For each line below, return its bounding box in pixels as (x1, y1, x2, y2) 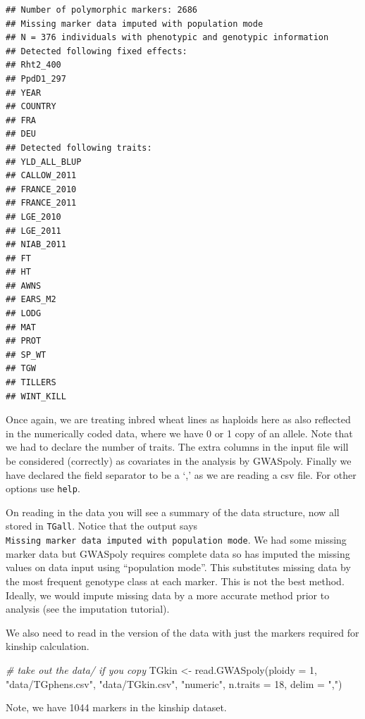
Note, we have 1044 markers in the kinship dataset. (6, 700, 227, 715)
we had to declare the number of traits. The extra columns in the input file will (6, 439, 349, 454)
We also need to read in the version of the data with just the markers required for (6, 625, 359, 639)
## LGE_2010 (6, 211, 61, 222)
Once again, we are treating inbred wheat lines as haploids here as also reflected (6, 412, 351, 427)
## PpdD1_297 (6, 73, 66, 84)
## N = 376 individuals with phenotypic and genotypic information (6, 32, 329, 43)
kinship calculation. (6, 639, 89, 654)
